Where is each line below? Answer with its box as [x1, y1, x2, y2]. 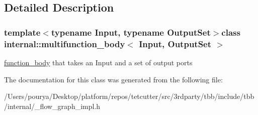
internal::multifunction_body [4, 37, 125, 50]
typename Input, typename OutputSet [51, 26, 211, 38]
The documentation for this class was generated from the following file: [4, 74, 223, 84]
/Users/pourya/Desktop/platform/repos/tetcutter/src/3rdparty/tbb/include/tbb [4, 91, 254, 101]
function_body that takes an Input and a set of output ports [4, 57, 193, 67]
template [4, 26, 41, 38]
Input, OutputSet [139, 37, 212, 50]
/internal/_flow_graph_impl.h [4, 100, 101, 111]
